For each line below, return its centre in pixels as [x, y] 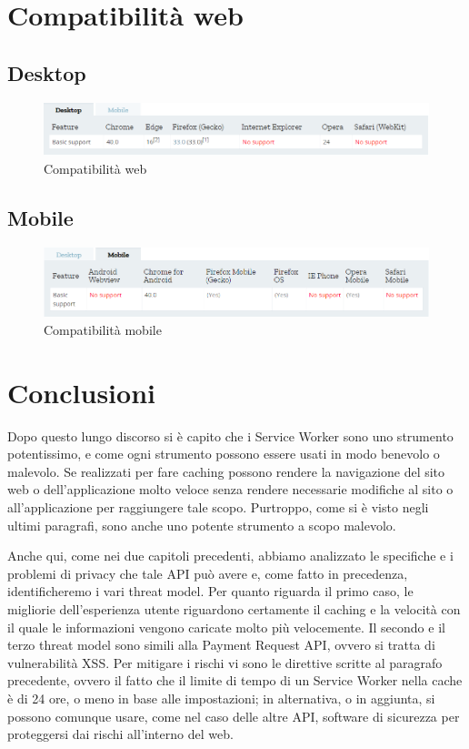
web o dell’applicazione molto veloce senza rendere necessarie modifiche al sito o [230, 489]
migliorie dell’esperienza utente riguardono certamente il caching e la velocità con [234, 608]
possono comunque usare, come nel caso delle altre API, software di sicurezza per [234, 716]
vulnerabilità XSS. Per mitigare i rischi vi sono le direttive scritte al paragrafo [225, 662]
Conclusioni [81, 392]
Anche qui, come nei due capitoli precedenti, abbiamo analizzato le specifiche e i [230, 556]
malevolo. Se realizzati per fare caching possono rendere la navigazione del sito [226, 471]
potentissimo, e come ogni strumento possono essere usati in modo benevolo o [224, 454]
